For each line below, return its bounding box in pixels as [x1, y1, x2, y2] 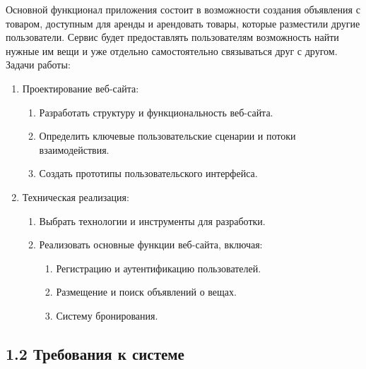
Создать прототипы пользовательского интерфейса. [39, 166, 258, 181]
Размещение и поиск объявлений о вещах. [56, 284, 237, 299]
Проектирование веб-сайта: [22, 80, 139, 95]
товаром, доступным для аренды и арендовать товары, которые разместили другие [6, 16, 360, 30]
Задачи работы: [6, 57, 71, 72]
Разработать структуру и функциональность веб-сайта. [39, 104, 273, 119]
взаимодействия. [39, 142, 110, 157]
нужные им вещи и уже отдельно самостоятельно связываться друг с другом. [6, 43, 338, 58]
